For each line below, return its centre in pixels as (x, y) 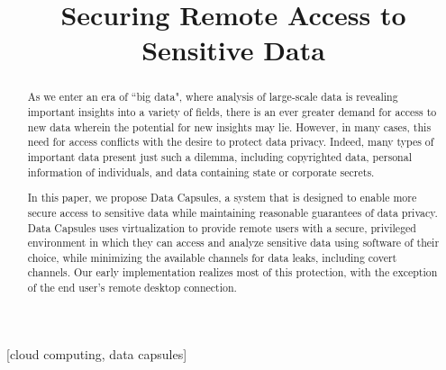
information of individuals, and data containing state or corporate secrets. (201, 171)
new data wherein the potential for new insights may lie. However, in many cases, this (229, 126)
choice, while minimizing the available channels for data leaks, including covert (212, 257)
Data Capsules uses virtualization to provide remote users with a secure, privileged (222, 227)
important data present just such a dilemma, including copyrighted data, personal (219, 156)
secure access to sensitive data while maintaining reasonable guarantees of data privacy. (232, 212)
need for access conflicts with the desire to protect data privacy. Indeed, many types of (231, 142)
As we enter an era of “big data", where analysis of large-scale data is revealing (213, 97)
